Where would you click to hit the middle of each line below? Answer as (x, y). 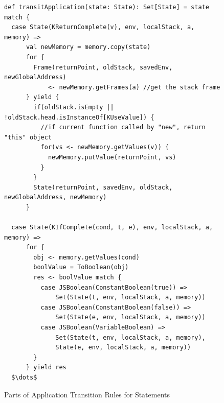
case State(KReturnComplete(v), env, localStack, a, (103, 27)
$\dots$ (24, 377)
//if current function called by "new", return (123, 127)
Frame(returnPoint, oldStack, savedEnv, (103, 67)
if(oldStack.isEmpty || (74, 107)
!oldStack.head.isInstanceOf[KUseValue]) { (79, 117)
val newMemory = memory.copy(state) (88, 47)
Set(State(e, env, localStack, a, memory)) (130, 317)
